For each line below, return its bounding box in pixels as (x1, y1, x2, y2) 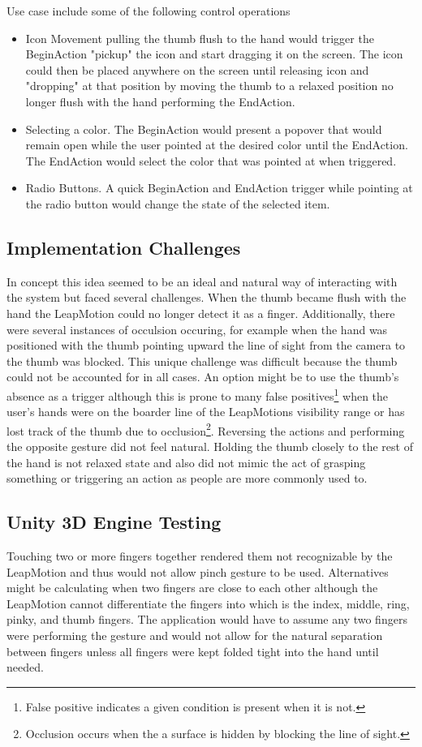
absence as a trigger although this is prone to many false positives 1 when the (6, 384, 389, 404)
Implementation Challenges (6, 234, 241, 260)
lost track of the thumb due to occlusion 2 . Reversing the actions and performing (6, 419, 405, 439)
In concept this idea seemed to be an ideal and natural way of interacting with (6, 273, 398, 290)
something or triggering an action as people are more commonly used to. (6, 470, 368, 487)
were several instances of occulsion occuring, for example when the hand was (6, 320, 388, 337)
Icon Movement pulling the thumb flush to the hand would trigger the (25, 29, 374, 46)
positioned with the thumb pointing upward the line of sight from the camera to (6, 337, 406, 354)
